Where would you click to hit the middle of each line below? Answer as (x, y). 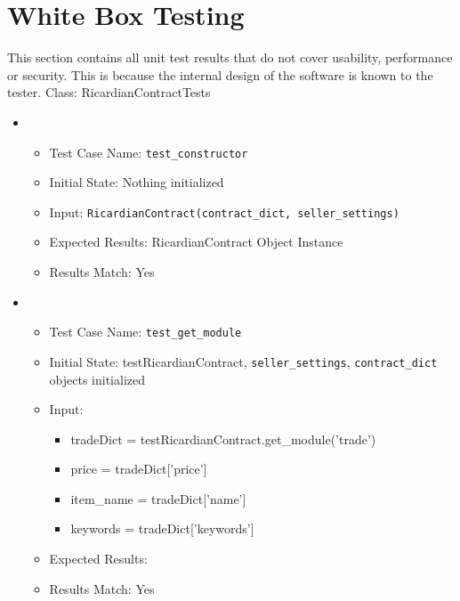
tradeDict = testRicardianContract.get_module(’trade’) (223, 439)
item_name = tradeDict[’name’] (158, 498)
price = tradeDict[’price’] (139, 469)
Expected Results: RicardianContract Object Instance (196, 242)
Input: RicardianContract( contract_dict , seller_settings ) (224, 211)
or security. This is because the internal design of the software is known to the (220, 74)
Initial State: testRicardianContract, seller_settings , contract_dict (243, 361)
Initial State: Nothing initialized (137, 182)
